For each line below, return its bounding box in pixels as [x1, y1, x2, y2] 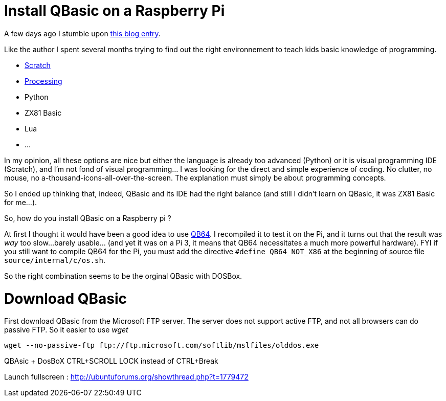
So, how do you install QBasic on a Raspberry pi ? [4, 213, 171, 222]
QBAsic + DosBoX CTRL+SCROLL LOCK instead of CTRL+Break [4, 357, 218, 366]
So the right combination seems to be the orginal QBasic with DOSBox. [4, 271, 242, 280]
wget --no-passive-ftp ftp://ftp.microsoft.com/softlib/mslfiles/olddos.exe [4, 341, 319, 350]
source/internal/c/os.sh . [4, 255, 105, 264]
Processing [25, 76, 62, 85]
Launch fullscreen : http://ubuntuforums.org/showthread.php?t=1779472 [4, 372, 249, 382]
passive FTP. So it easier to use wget [4, 325, 128, 335]
